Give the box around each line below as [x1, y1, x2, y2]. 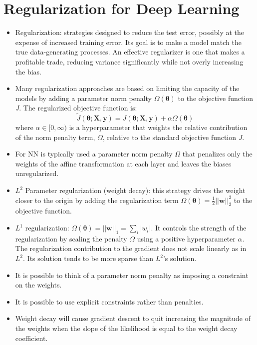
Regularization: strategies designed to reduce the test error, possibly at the [15, 27, 245, 37]
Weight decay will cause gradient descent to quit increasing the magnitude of [15, 313, 251, 323]
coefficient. [15, 332, 48, 343]
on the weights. [15, 279, 62, 290]
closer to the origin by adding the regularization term [15, 194, 179, 205]
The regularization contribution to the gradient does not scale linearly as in [15, 243, 247, 253]
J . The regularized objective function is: [15, 102, 137, 113]
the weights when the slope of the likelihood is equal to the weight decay [15, 323, 238, 333]
